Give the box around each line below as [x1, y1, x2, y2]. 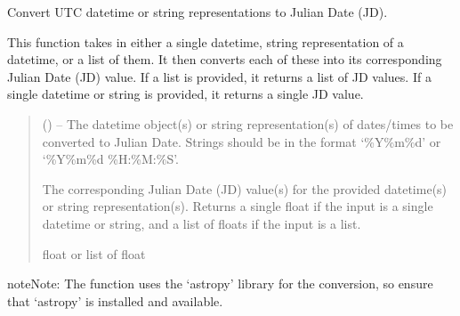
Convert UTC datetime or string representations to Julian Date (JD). [7, 3, 388, 20]
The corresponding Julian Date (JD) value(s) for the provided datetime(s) [42, 179, 448, 198]
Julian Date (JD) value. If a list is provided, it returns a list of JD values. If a [7, 67, 432, 85]
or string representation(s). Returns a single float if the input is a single [42, 197, 433, 215]
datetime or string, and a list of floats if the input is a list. [42, 214, 361, 232]
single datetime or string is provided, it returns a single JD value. [7, 85, 364, 103]
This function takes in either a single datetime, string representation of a [7, 32, 404, 51]
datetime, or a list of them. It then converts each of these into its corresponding [7, 50, 442, 69]
